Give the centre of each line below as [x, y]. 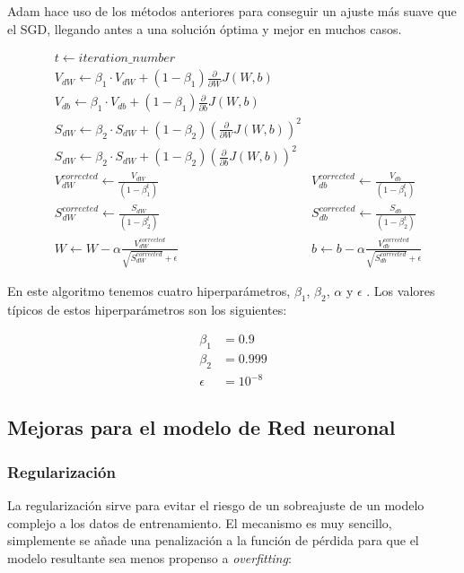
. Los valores [401, 291]
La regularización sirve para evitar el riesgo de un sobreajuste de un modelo [216, 505]
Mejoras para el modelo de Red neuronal [201, 427]
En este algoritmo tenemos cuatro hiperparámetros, [149, 291]
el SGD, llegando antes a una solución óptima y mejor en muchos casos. [205, 28]
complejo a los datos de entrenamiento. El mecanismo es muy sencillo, [200, 522]
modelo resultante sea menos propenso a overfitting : [149, 557]
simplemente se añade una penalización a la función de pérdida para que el [213, 540]
